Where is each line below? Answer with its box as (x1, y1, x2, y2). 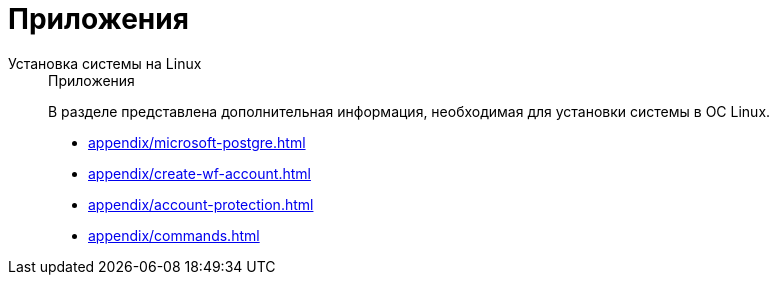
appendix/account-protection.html (88, 195, 314, 213)
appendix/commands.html (88, 226, 260, 244)
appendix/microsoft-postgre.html (88, 133, 306, 151)
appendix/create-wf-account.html (88, 164, 311, 182)
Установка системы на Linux (8, 54, 202, 72)
